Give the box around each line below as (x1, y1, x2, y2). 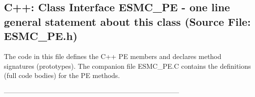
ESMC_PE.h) (4, 28, 77, 43)
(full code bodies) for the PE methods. (4, 70, 120, 80)
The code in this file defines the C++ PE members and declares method (4, 51, 222, 61)
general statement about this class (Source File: (4, 14, 251, 29)
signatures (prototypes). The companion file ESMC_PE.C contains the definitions (4, 60, 251, 71)
